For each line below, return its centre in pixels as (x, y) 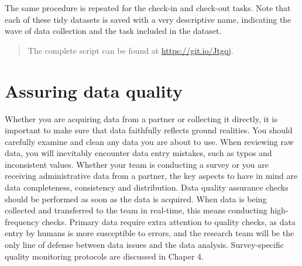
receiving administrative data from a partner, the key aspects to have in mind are (151, 176)
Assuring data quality (94, 90)
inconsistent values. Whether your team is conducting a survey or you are (137, 164)
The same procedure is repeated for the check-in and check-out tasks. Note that (148, 8)
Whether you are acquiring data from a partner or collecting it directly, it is (141, 118)
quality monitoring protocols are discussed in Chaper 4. (104, 256)
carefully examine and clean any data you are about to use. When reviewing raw (149, 141)
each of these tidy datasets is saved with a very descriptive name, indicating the (148, 19)
